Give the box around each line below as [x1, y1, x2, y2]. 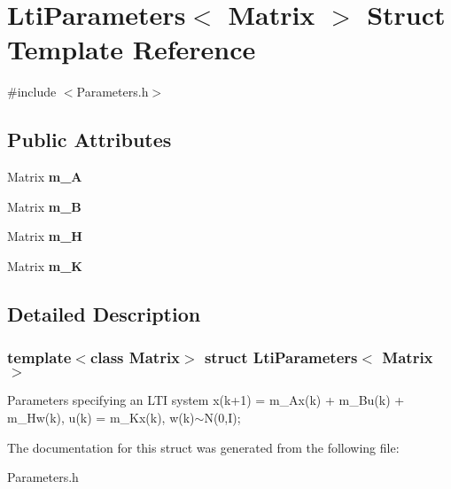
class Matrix [89, 346, 181, 369]
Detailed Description [7, 299, 201, 327]
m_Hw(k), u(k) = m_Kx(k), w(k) [7, 408, 195, 427]
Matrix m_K [7, 256, 82, 275]
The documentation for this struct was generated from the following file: [7, 438, 400, 456]
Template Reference [7, 31, 256, 67]
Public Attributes [7, 126, 172, 153]
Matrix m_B [7, 197, 82, 215]
